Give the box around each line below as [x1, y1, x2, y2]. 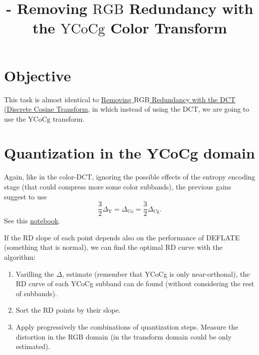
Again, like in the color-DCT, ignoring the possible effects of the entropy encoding [4, 172, 256, 182]
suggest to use [4, 191, 47, 201]
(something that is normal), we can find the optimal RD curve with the [4, 242, 223, 252]
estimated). [15, 341, 50, 352]
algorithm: [4, 252, 36, 262]
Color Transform [110, 17, 227, 38]
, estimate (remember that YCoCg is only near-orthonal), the [62, 268, 250, 279]
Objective [4, 65, 71, 85]
